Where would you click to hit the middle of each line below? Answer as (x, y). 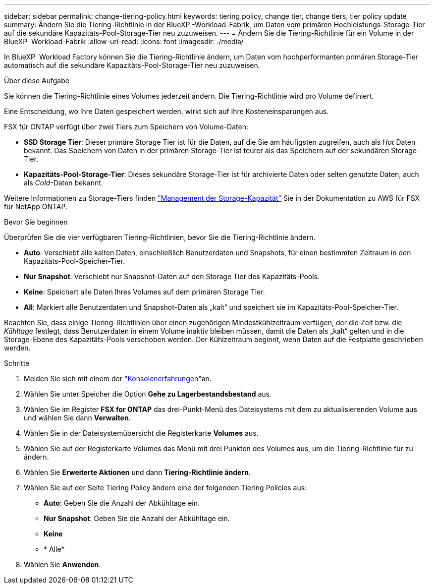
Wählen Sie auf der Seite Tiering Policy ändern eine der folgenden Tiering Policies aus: (165, 488)
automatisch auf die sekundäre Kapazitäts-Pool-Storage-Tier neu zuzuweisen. (132, 65)
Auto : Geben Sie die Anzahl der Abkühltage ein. (122, 503)
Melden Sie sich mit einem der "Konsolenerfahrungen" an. (118, 379)
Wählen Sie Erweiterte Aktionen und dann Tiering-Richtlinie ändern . (137, 472)
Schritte (17, 363)
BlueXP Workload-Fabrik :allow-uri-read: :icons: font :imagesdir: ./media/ (124, 41)
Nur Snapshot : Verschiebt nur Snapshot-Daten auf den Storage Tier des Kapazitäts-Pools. (172, 276)
